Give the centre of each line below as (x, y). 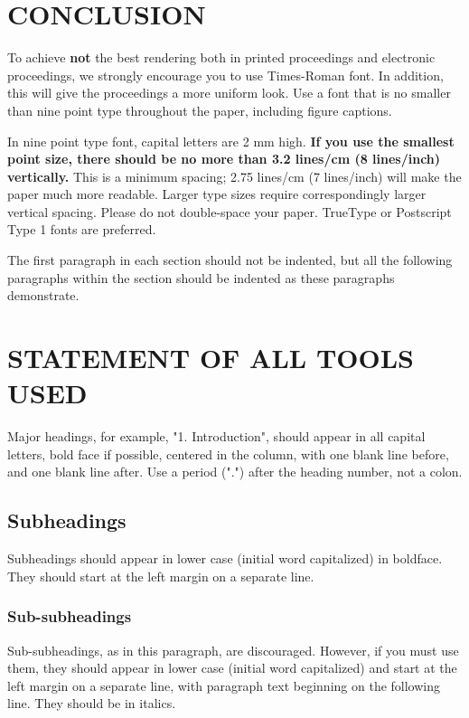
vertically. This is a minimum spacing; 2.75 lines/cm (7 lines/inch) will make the (234, 176)
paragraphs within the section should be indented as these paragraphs (201, 277)
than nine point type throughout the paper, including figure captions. (200, 110)
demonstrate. (43, 295)
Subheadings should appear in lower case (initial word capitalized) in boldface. (225, 558)
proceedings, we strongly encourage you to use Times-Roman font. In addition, (225, 75)
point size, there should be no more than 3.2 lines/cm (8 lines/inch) (224, 159)
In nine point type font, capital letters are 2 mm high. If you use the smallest (231, 141)
